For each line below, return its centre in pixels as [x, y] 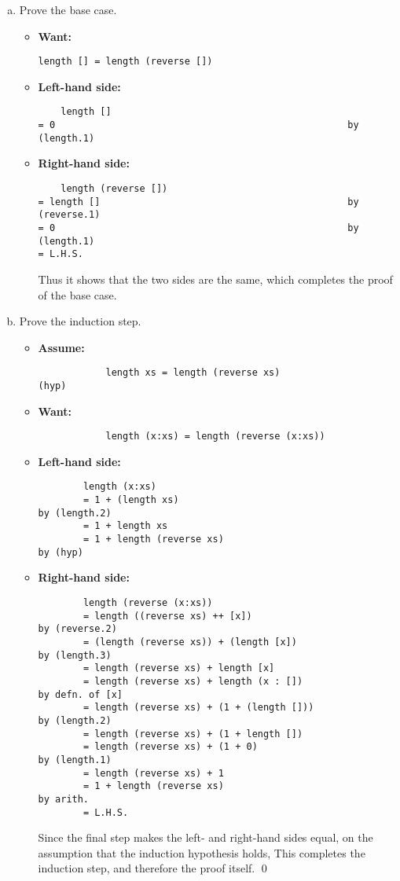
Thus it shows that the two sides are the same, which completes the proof [215, 279]
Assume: [61, 347]
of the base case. [77, 294]
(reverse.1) [69, 215]
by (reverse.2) [77, 629]
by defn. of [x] [80, 694]
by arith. [64, 799]
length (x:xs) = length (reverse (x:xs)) [215, 437]
